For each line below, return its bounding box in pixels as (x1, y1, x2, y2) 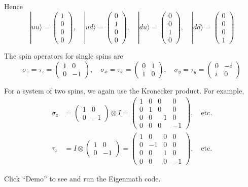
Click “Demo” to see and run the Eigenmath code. (4, 173, 161, 183)
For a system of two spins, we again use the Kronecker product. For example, (4, 85, 244, 96)
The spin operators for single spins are (4, 50, 123, 61)
